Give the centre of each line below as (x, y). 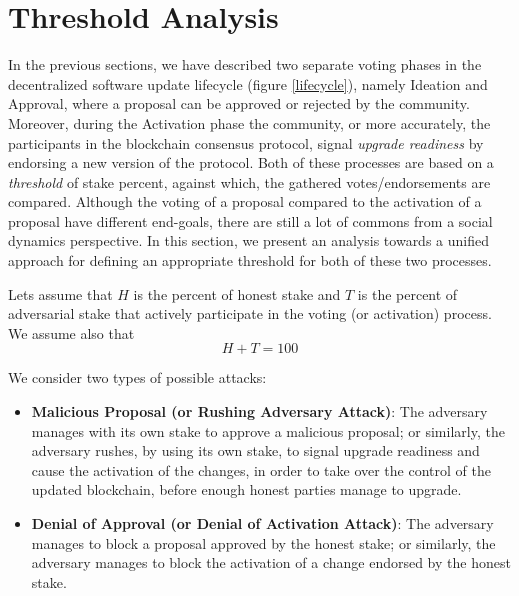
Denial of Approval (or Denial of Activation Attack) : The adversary (262, 523)
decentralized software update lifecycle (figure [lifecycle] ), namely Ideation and (248, 83)
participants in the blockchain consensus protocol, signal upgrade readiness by (246, 142)
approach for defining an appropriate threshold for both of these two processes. (250, 260)
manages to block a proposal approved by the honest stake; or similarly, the (263, 542)
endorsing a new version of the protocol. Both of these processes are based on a (251, 162)
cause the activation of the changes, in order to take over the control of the (261, 469)
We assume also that (71, 332)
